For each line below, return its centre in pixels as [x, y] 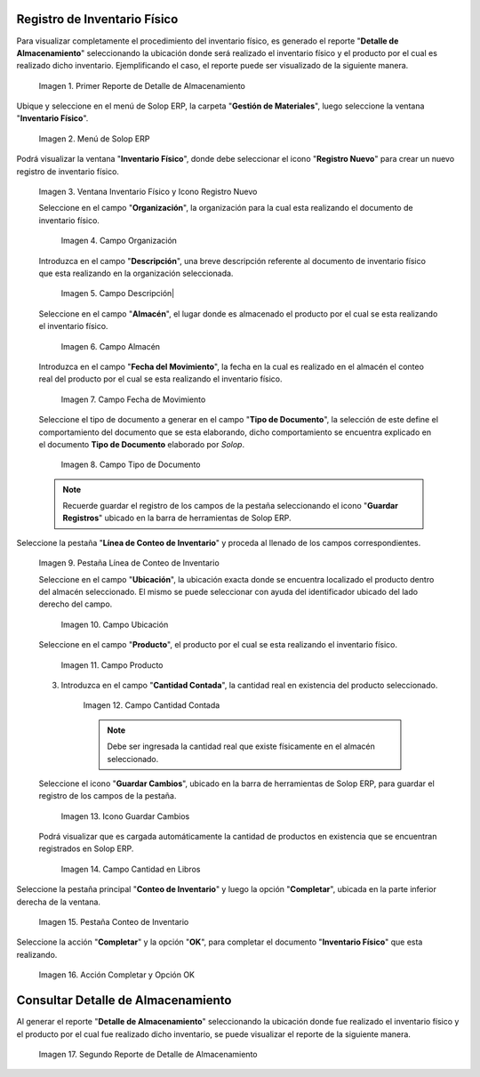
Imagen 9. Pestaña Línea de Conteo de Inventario [129, 563]
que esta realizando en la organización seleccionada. [136, 273]
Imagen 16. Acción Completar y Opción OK [117, 975]
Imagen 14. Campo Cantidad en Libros [131, 869]
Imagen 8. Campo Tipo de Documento [131, 465]
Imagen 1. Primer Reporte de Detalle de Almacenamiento [142, 85]
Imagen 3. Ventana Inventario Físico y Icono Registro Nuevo [148, 192]
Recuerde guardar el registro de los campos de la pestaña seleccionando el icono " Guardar [231, 506]
